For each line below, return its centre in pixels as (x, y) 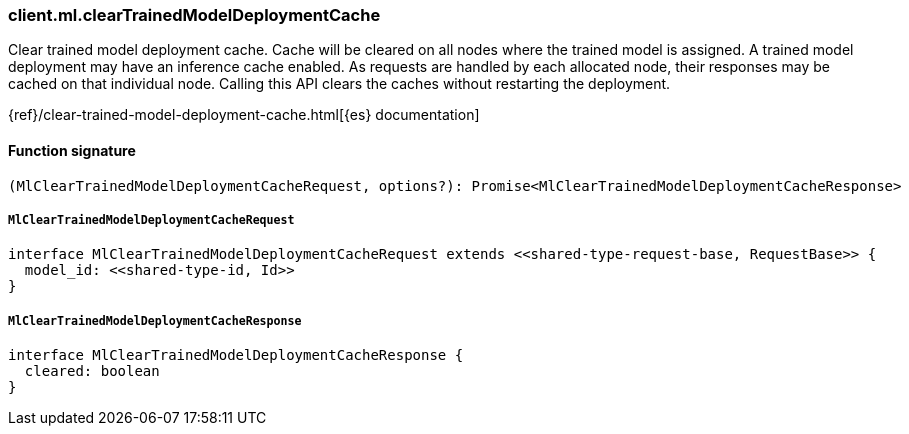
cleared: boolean (92, 371)
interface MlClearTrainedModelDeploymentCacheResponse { (236, 355)
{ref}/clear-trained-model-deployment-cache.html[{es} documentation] (244, 115)
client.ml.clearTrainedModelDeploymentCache (194, 15)
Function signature (72, 150)
